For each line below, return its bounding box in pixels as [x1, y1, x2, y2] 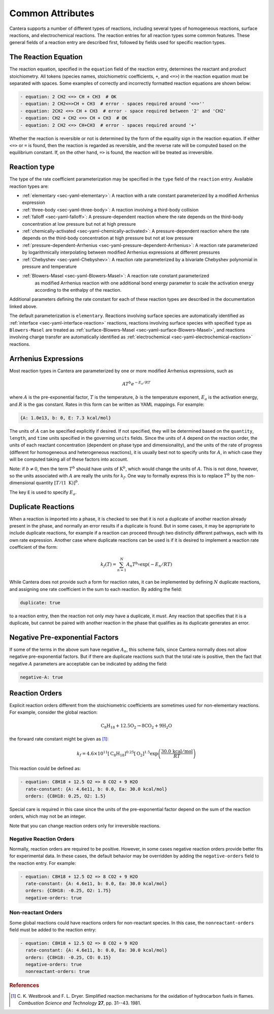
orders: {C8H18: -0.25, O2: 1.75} [25, 888, 112, 894]
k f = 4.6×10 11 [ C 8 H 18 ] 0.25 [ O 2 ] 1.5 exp [77, 750, 158, 758]
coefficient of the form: [9, 544, 58, 550]
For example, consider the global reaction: [9, 709, 98, 715]
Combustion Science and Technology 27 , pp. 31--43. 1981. [18, 1000, 142, 1006]
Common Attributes [9, 8, 95, 19]
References [9, 982, 40, 989]
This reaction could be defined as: [9, 765, 81, 772]
